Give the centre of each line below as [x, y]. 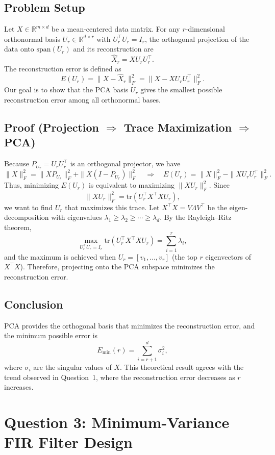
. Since [219, 185]
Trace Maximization [178, 127]
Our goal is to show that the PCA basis [66, 90]
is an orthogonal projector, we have [125, 163]
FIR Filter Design [68, 442]
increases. [19, 387]
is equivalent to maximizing [132, 185]
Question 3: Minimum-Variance [117, 422]
